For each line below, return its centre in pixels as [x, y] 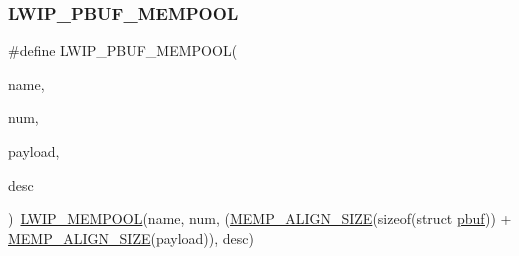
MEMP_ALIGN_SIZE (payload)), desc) [131, 237]
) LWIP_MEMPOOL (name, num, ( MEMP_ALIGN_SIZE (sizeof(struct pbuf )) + [260, 218]
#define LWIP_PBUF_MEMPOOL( [123, 50]
